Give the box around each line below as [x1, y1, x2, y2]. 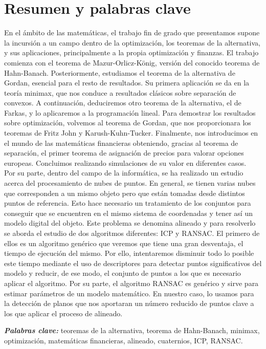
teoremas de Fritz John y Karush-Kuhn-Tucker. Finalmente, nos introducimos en [4, 127, 258, 138]
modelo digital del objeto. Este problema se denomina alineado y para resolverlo [4, 217, 256, 228]
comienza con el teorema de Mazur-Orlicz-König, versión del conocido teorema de [4, 57, 260, 68]
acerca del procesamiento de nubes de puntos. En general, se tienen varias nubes [4, 178, 256, 188]
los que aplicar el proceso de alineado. [4, 308, 123, 318]
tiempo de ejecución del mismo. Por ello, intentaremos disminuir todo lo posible [4, 248, 254, 258]
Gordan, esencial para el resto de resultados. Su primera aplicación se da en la [4, 77, 250, 88]
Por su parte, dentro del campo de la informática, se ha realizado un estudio [4, 167, 243, 178]
